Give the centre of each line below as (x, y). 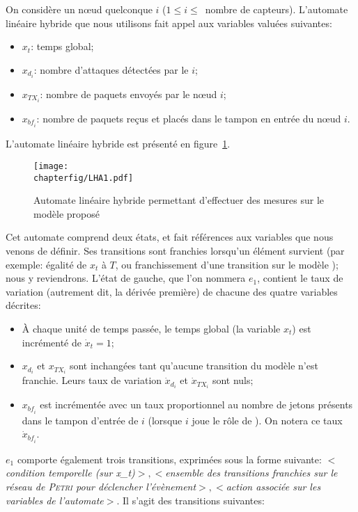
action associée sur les (273, 486)
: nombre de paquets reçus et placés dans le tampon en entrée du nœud (189, 118)
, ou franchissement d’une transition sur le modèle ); (227, 264)
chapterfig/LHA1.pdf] (84, 178)
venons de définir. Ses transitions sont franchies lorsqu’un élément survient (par (175, 251)
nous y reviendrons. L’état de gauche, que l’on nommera (126, 278)
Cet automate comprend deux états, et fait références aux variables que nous (170, 237)
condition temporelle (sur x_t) (70, 473)
